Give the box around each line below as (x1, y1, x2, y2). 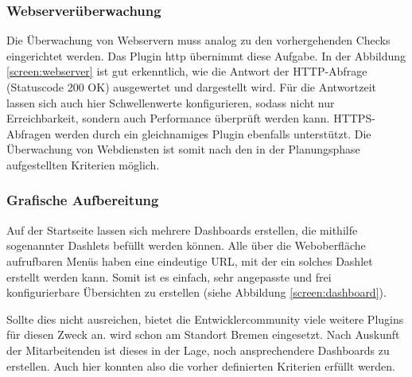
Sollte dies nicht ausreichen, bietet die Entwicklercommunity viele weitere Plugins (6, 310, 404, 327)
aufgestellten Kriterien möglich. (6, 156, 160, 173)
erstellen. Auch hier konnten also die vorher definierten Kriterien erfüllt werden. (6, 357, 395, 374)
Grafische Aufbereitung (6, 190, 159, 210)
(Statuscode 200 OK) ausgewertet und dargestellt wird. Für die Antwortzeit (6, 79, 377, 95)
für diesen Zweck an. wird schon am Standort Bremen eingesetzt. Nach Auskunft (6, 326, 400, 343)
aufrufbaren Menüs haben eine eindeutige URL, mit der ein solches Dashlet (6, 252, 373, 269)
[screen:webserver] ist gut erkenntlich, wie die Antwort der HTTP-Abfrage (6, 63, 367, 80)
